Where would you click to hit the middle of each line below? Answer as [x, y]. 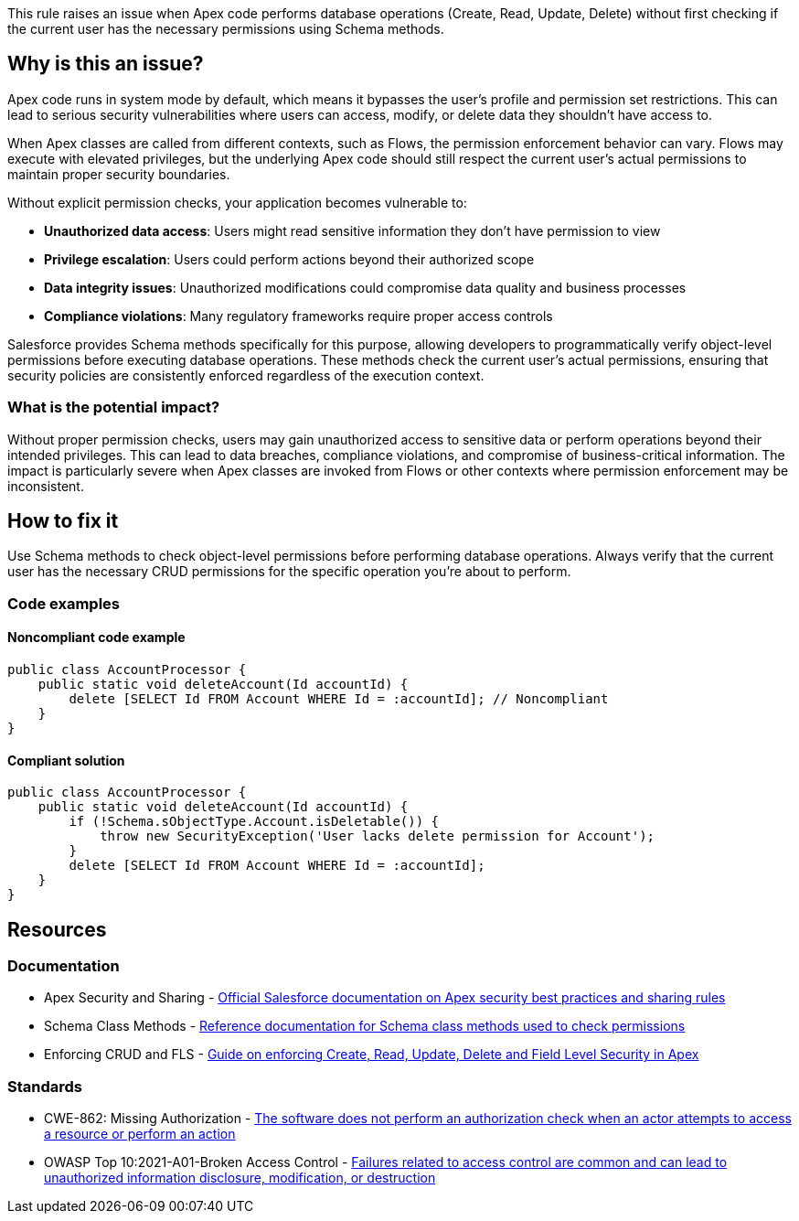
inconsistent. [46, 486]
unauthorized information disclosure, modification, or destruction [240, 1178]
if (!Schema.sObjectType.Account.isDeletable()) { [254, 822]
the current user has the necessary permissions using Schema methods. [226, 29]
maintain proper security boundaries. [119, 174]
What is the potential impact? [114, 407]
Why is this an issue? [106, 64]
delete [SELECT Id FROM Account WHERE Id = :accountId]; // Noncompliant [339, 699]
